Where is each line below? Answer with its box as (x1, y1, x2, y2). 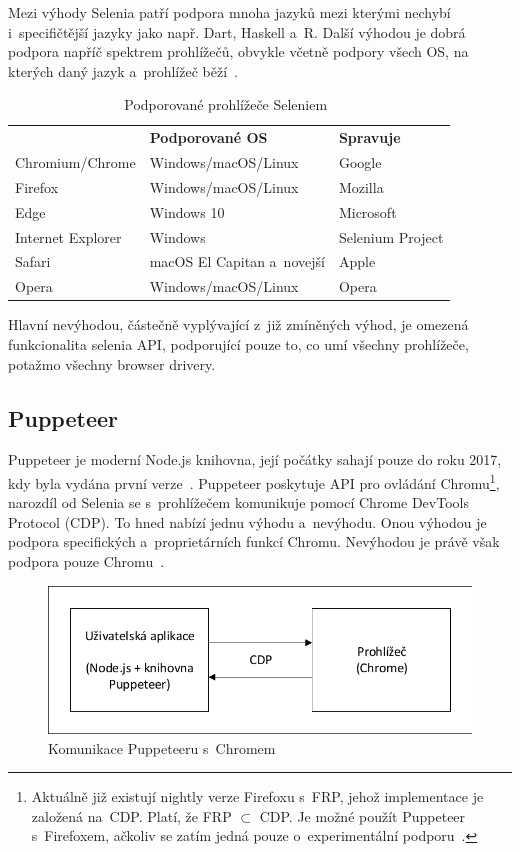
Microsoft (338, 201, 397, 222)
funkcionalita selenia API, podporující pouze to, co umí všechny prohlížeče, (8, 333, 469, 354)
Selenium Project (338, 226, 444, 247)
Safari (15, 251, 51, 272)
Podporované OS (149, 127, 268, 148)
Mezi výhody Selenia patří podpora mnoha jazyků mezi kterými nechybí (8, 2, 451, 22)
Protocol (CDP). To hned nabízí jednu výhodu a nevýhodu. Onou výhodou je (8, 511, 487, 532)
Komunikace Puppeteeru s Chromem (48, 737, 276, 758)
